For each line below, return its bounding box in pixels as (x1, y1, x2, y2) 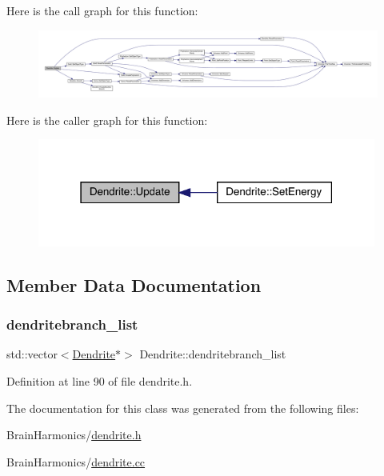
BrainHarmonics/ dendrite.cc (6, 453, 146, 470)
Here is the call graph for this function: (6, 2, 198, 18)
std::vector (6, 346, 58, 362)
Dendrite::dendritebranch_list (139, 346, 286, 362)
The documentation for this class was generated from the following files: (6, 399, 359, 416)
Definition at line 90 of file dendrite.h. (6, 373, 193, 390)
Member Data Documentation (6, 272, 262, 297)
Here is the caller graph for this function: (6, 111, 208, 128)
